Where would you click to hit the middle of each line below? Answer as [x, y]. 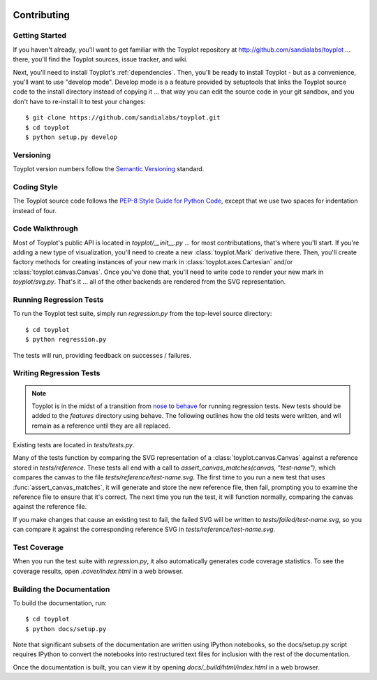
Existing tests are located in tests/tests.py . [74, 445]
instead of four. [35, 210]
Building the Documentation [61, 589]
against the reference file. [50, 507]
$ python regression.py [66, 340]
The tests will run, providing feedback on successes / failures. [102, 355]
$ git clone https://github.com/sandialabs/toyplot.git [123, 118]
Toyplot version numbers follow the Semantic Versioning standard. [109, 169]
